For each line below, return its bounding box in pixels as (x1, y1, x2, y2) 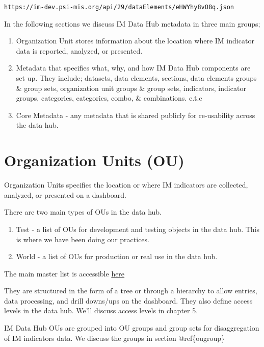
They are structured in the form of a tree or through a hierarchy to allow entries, (4, 285, 257, 296)
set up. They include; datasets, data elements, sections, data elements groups (16, 73, 257, 83)
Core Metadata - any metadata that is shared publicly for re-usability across (16, 109, 255, 120)
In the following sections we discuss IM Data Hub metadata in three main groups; (4, 18, 260, 29)
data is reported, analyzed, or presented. (16, 45, 143, 56)
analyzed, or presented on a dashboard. (4, 189, 126, 200)
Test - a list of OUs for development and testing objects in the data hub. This (16, 223, 260, 234)
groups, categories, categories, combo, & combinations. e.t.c (16, 92, 202, 103)
